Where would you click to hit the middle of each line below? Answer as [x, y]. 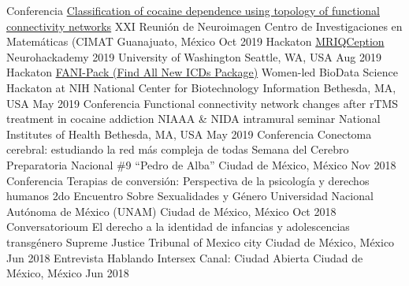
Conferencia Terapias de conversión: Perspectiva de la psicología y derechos [188, 180]
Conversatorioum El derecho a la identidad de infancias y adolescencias [178, 227]
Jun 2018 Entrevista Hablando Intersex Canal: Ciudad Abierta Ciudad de [185, 257]
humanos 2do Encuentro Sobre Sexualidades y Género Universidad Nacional [190, 196]
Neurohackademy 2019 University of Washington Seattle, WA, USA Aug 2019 [194, 56]
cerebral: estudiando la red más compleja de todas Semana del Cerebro [178, 149]
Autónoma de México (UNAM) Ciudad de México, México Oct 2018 [171, 211]
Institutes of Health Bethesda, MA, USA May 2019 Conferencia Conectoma [189, 134]
